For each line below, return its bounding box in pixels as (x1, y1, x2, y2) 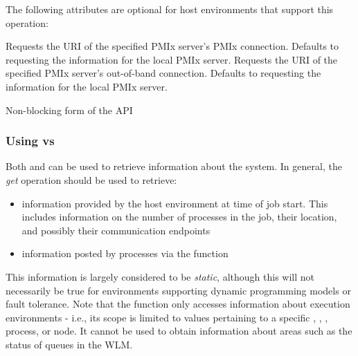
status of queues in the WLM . (6, 337, 133, 351)
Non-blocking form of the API (6, 102, 133, 117)
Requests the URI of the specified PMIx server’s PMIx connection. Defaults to (6, 39, 339, 53)
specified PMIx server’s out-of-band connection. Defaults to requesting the (6, 66, 321, 80)
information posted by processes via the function (21, 246, 229, 261)
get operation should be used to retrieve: (6, 172, 177, 187)
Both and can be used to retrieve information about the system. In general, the (6, 159, 342, 174)
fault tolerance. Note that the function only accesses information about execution (6, 297, 350, 311)
